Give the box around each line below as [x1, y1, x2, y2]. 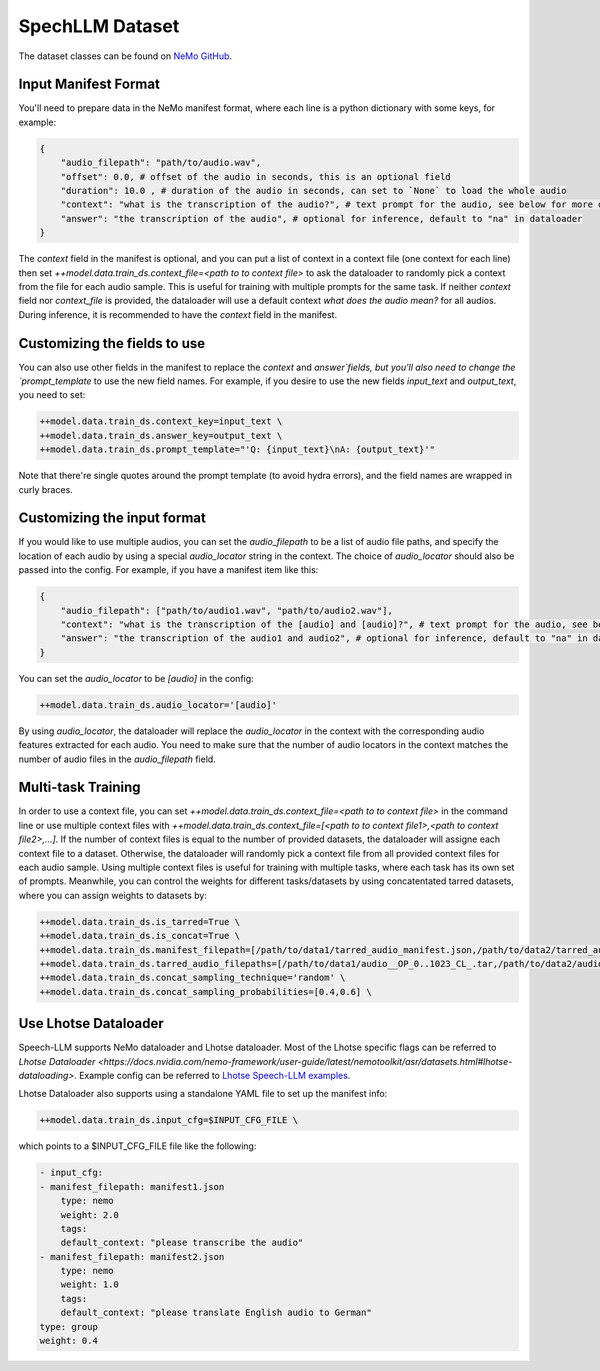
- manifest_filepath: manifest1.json [39, 1181, 225, 1192]
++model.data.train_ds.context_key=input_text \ [39, 416, 283, 427]
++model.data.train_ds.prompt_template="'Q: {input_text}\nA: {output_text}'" [39, 444, 435, 455]
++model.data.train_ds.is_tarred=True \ [39, 916, 240, 927]
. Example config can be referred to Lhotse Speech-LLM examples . [73, 1069, 351, 1081]
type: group [39, 1321, 99, 1332]
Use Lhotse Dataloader [18, 1015, 164, 1032]
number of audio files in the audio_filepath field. [18, 753, 217, 765]
